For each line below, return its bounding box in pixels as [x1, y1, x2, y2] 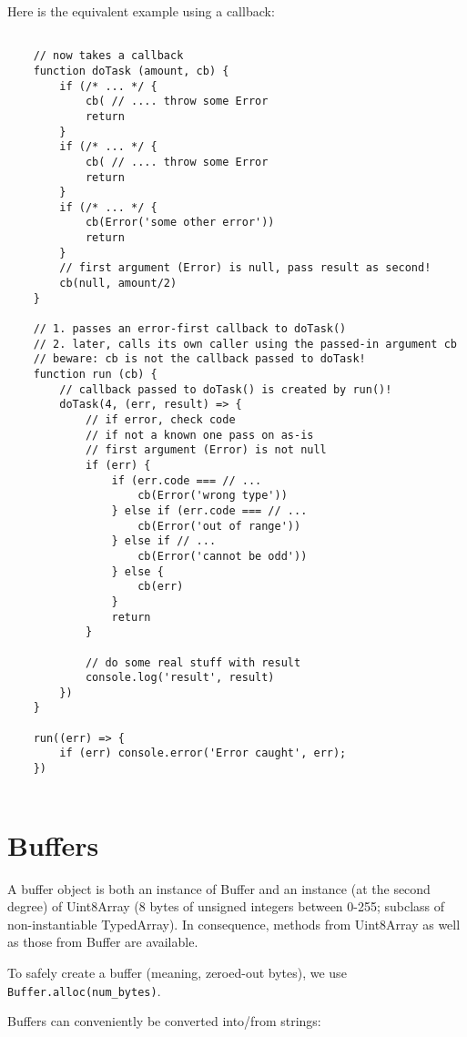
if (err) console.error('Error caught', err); [59, 747, 347, 760]
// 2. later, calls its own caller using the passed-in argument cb [33, 337, 457, 351]
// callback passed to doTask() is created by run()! [59, 382, 392, 396]
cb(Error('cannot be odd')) [137, 549, 308, 563]
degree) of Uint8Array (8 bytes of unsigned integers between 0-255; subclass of [7, 897, 445, 916]
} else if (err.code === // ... [111, 503, 308, 517]
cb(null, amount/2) [59, 277, 178, 290]
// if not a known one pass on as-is [85, 428, 314, 442]
